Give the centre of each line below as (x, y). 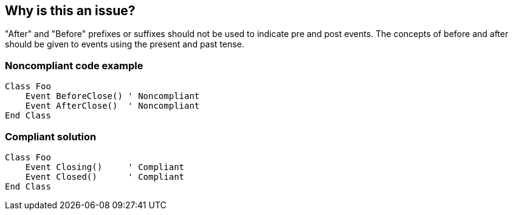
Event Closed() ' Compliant (105, 176)
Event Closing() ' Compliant (105, 167)
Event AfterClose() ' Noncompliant (112, 106)
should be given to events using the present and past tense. (125, 44)
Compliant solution (51, 136)
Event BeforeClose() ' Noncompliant (112, 96)
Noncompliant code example (74, 65)
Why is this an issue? (70, 11)
